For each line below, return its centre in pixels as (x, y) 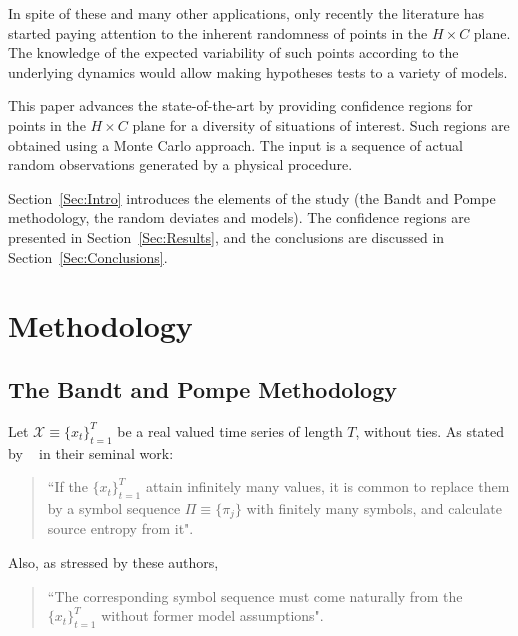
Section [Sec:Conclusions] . (88, 256)
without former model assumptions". (212, 615)
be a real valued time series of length (230, 430)
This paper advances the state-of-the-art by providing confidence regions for (240, 105)
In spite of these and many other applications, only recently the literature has (246, 13)
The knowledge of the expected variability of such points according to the (233, 52)
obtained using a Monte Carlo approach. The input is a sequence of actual (235, 144)
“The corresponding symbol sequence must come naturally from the (255, 595)
